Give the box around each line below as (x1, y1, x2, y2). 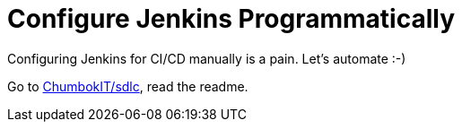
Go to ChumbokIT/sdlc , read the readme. (7, 78, 248, 94)
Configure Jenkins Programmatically (7, 4, 456, 34)
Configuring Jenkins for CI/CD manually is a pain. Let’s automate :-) (7, 50, 406, 66)
